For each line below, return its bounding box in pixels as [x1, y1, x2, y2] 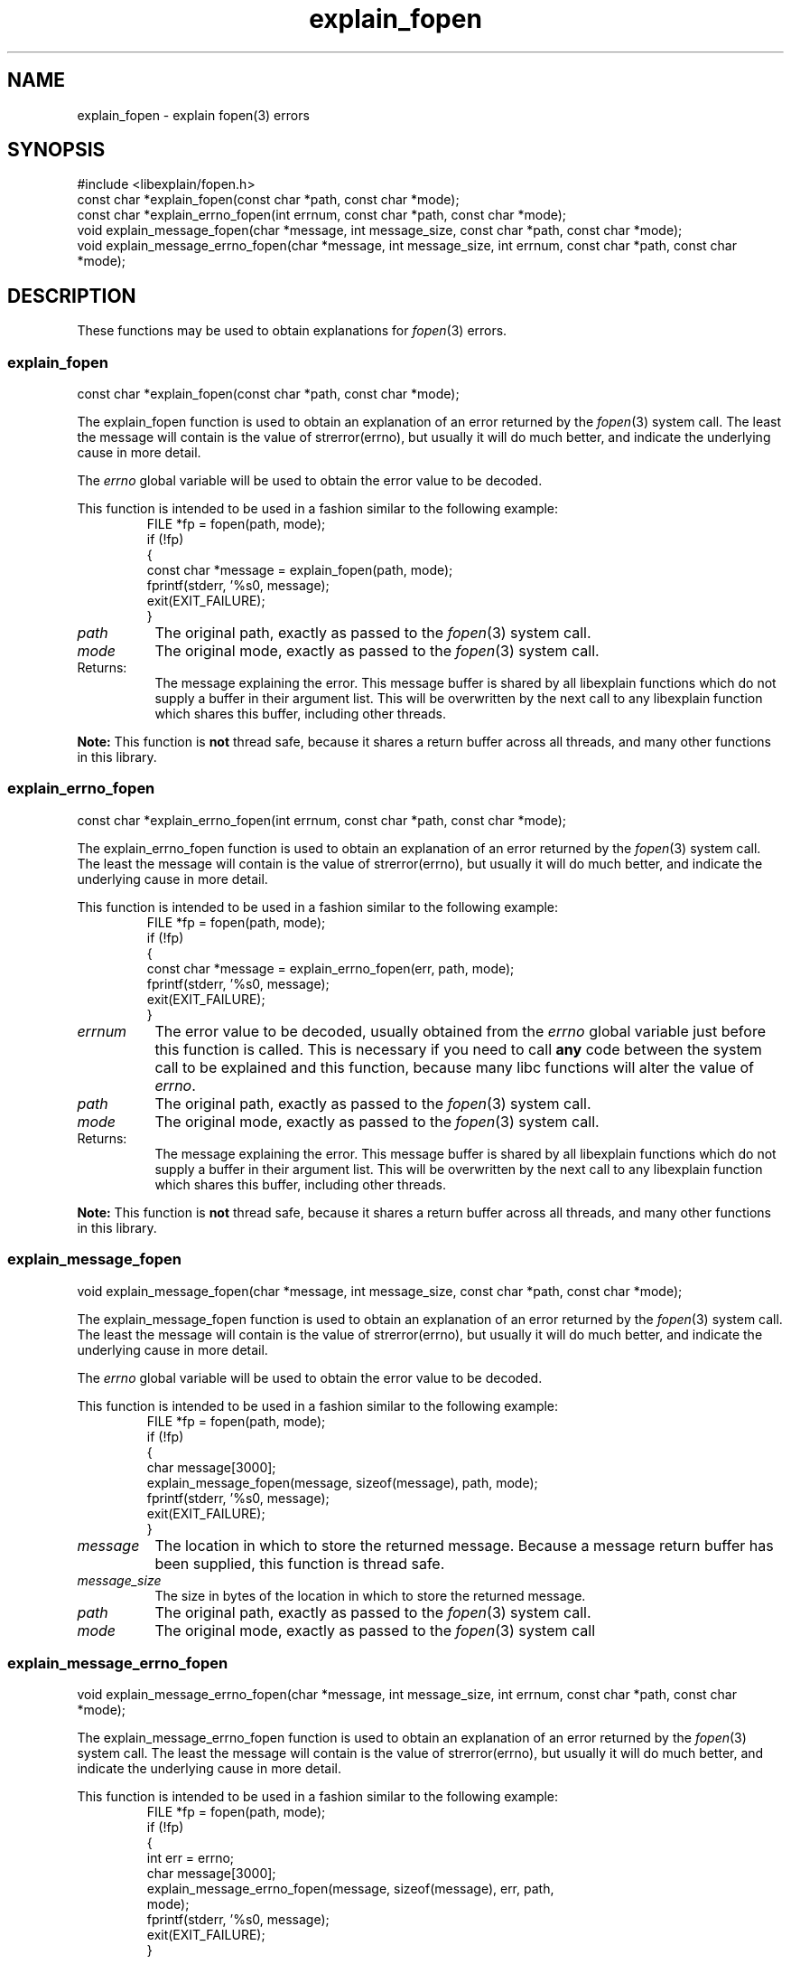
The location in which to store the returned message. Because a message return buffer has [154, 1536, 774, 1555]
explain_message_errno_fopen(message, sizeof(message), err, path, [146, 1881, 554, 1897]
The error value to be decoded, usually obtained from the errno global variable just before [154, 1021, 766, 1040]
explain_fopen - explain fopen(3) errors [77, 107, 310, 123]
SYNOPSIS [7, 138, 106, 162]
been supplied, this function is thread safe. [154, 1554, 445, 1573]
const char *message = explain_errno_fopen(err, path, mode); [146, 960, 515, 976]
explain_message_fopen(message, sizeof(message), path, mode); [146, 1474, 538, 1490]
